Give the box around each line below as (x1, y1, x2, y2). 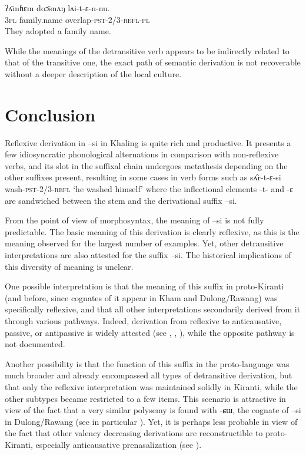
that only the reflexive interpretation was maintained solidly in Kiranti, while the (5, 380, 298, 393)
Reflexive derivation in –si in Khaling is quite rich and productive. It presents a (5, 136, 291, 149)
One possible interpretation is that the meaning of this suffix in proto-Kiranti (5, 280, 284, 292)
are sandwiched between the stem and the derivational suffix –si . (5, 194, 237, 206)
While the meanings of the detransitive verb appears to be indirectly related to (5, 44, 290, 57)
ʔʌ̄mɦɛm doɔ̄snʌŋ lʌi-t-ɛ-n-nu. (5, 2, 110, 14)
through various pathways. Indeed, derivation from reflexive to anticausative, (5, 315, 282, 327)
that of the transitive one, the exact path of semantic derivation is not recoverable (5, 56, 301, 68)
